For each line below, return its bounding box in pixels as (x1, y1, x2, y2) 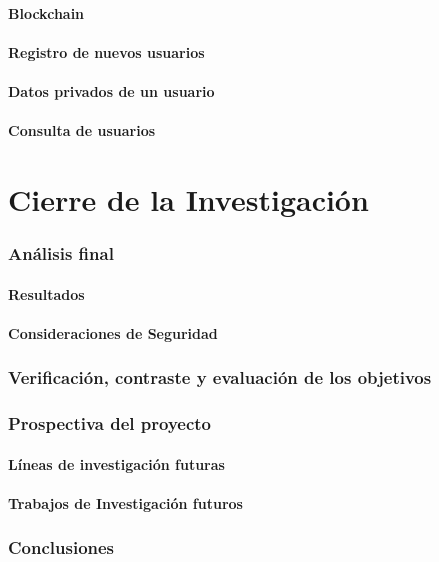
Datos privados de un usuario (8, 80, 215, 101)
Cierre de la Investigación (8, 178, 369, 219)
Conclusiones (8, 535, 115, 560)
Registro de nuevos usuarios (8, 41, 205, 62)
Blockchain (8, 2, 85, 23)
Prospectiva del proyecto (8, 411, 211, 436)
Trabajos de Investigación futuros (8, 492, 243, 513)
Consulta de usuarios (8, 120, 156, 141)
